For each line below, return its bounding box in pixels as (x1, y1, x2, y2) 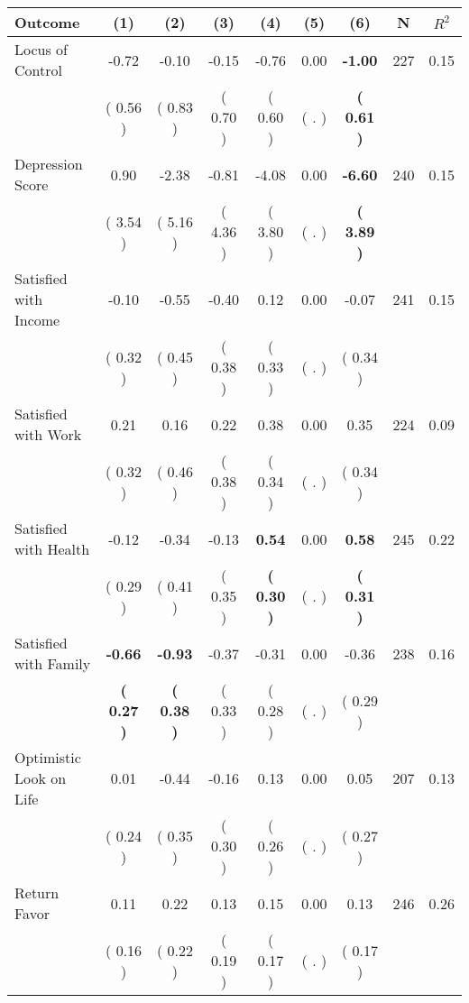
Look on (14, 768, 67, 788)
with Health (14, 538, 90, 559)
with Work (14, 424, 82, 445)
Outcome (14, 12, 80, 32)
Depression (14, 153, 83, 174)
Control (14, 60, 62, 80)
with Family (14, 653, 91, 674)
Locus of (14, 39, 68, 60)
